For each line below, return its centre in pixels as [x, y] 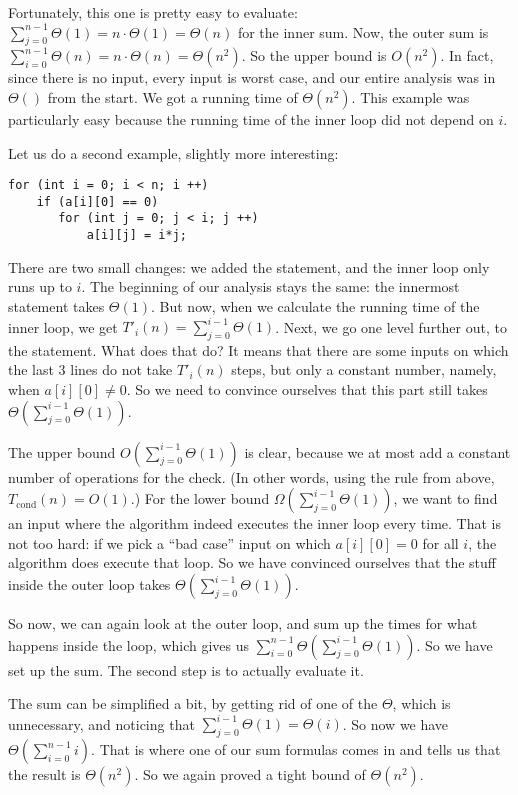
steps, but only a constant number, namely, [364, 369]
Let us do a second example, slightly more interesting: [173, 152]
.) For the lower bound [200, 498]
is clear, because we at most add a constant [377, 451]
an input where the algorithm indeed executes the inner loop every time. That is [255, 523]
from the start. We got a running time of [172, 96]
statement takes [56, 305]
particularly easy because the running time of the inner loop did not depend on [251, 118]
